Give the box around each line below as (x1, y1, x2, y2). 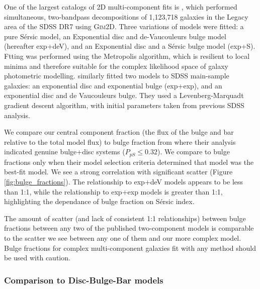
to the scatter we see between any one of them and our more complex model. (4, 232, 241, 243)
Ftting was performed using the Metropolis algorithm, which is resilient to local (4, 50, 250, 61)
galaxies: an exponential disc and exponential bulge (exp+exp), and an (4, 80, 222, 90)
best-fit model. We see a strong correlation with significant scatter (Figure (4, 166, 233, 177)
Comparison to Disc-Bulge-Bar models (4, 273, 163, 286)
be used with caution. (4, 252, 70, 263)
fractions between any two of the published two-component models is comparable (4, 223, 254, 233)
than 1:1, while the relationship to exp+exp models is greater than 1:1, (4, 186, 223, 197)
